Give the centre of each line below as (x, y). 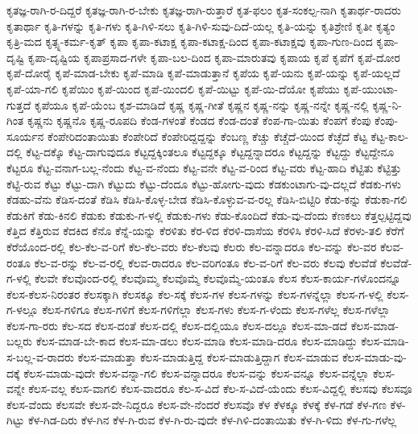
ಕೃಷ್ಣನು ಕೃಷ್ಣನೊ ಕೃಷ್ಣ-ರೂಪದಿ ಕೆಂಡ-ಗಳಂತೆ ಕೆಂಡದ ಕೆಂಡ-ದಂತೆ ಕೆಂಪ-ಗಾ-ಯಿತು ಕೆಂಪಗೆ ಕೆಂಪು (199, 120)
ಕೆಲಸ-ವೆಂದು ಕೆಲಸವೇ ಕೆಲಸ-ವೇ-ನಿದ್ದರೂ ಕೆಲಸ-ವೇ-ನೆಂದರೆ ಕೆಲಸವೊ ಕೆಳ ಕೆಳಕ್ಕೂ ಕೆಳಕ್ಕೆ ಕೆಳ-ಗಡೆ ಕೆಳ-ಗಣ (197, 404)
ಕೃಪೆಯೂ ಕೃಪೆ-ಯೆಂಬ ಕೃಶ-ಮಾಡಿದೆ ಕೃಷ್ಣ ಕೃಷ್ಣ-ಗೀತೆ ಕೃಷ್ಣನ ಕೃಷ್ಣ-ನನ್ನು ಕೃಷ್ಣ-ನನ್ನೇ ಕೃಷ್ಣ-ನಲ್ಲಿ (201, 104)
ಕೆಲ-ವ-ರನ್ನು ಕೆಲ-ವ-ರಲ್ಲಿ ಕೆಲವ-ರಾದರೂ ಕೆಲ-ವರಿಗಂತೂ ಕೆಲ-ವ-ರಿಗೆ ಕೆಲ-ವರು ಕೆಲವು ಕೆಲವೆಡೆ (205, 262)
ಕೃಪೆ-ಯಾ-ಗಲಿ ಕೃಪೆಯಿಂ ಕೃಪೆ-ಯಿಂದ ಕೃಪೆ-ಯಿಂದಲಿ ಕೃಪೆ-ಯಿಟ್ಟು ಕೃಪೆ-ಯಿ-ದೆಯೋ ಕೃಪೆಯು (173, 88)
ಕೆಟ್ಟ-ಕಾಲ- (390, 136)
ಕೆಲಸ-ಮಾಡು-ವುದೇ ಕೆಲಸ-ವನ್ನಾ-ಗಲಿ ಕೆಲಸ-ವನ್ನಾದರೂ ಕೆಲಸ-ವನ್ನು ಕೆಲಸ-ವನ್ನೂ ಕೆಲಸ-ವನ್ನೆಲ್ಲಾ (197, 372)
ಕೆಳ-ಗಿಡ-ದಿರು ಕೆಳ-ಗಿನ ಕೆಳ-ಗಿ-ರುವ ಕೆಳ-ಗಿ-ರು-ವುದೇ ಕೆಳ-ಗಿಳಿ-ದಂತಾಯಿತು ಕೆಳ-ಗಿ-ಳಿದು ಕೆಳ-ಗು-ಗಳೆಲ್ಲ (212, 420)
